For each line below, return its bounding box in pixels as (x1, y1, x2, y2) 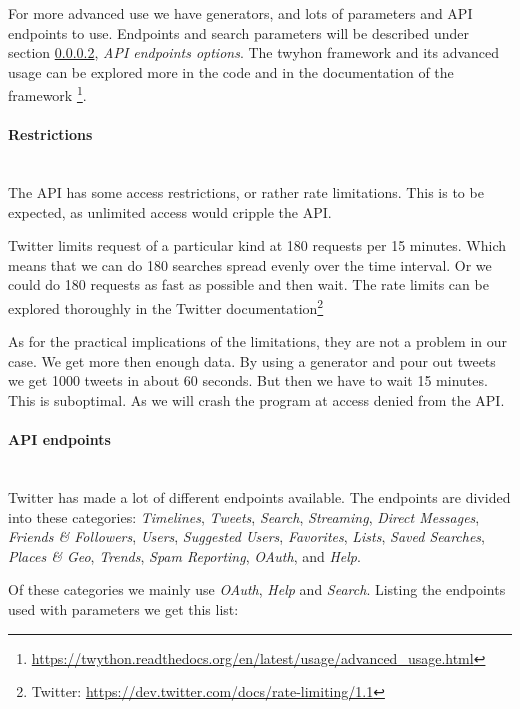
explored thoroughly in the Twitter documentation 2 (8, 294, 324, 318)
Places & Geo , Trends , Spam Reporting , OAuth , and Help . (8, 545, 361, 566)
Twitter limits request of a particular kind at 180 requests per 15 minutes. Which (8, 235, 507, 256)
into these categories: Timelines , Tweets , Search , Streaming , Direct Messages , (8, 506, 480, 527)
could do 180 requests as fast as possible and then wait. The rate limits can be (8, 274, 489, 295)
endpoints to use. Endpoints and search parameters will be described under (8, 22, 469, 43)
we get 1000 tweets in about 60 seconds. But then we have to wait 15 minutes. (8, 370, 488, 391)
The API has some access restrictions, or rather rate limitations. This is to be (8, 182, 484, 203)
